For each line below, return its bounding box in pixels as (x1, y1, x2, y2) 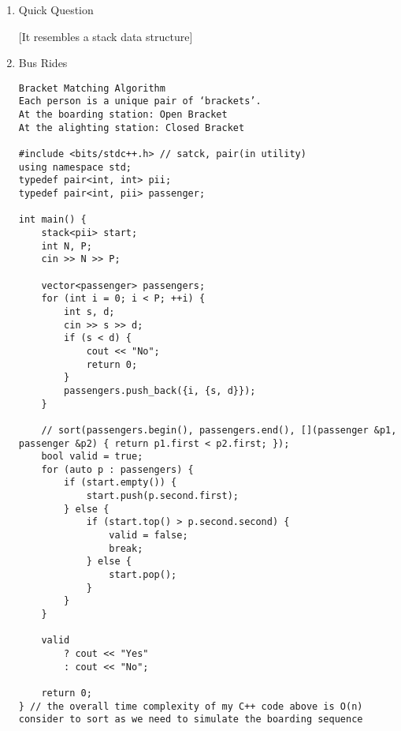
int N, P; (41, 240, 92, 252)
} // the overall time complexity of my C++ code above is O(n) (18, 700, 363, 712)
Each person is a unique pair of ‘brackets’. (18, 96, 262, 107)
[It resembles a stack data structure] (18, 28, 193, 44)
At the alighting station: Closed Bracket (18, 122, 245, 133)
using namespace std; (18, 161, 132, 173)
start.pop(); (109, 569, 177, 581)
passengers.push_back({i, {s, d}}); (64, 384, 256, 396)
